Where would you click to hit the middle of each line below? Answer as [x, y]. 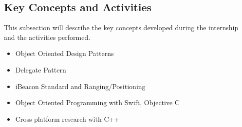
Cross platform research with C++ [67, 118]
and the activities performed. [47, 37]
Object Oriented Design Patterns [65, 53]
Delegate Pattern [41, 69]
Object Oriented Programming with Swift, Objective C [97, 102]
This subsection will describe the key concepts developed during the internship [121, 27]
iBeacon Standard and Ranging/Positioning [80, 86]
